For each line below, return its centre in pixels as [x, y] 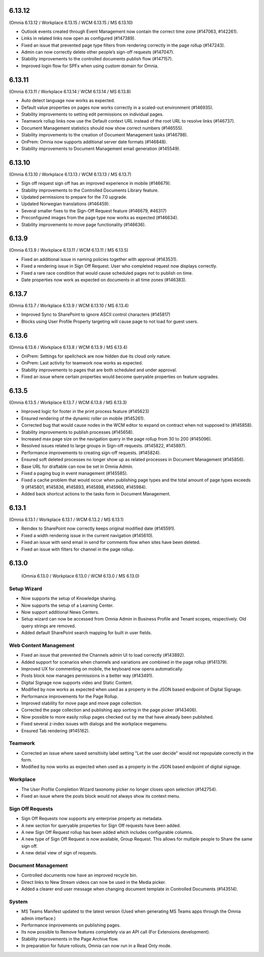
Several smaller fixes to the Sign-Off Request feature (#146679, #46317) [94, 210]
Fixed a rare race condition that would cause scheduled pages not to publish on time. [107, 273]
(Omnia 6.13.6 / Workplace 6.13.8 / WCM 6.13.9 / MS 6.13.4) [68, 347]
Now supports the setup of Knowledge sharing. [69, 598]
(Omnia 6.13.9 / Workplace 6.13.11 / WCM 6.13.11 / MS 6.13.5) [69, 250]
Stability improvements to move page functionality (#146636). [84, 224]
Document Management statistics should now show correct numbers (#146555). [102, 128]
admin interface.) [39, 918]
